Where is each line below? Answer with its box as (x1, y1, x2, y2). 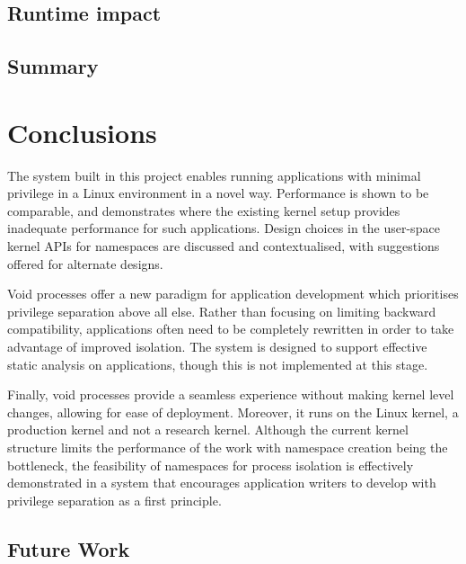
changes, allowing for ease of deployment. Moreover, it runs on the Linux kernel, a (7, 402, 459, 421)
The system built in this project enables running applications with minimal (7, 166, 421, 184)
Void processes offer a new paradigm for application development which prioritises (7, 284, 459, 303)
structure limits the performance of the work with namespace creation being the (7, 438, 448, 456)
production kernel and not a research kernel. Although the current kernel (7, 420, 409, 439)
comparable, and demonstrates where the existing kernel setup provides (7, 201, 400, 219)
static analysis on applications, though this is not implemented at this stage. (7, 354, 428, 373)
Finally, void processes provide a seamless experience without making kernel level (7, 385, 454, 404)
